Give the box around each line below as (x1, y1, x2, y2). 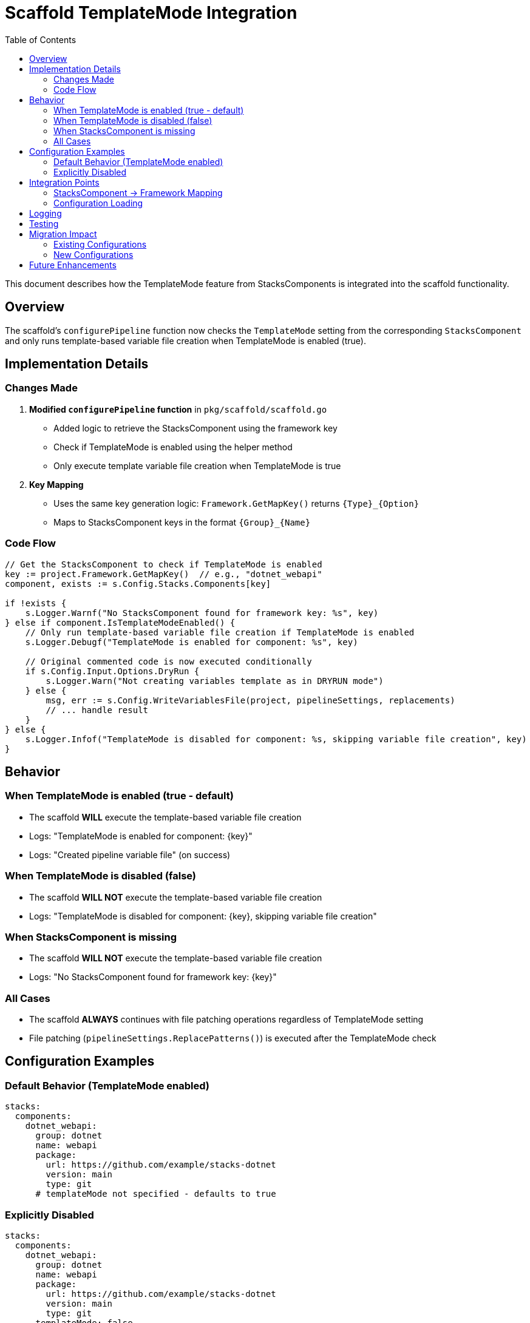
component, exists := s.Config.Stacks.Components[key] (5, 578, 271, 589)
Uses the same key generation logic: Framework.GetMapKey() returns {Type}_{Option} (53, 498, 420, 509)
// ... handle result (46, 705, 149, 715)
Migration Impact (29, 228, 97, 239)
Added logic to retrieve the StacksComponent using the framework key (53, 422, 338, 433)
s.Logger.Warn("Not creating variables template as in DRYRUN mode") (46, 675, 384, 686)
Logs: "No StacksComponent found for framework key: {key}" (29, 972, 277, 983)
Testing (29, 218, 59, 229)
